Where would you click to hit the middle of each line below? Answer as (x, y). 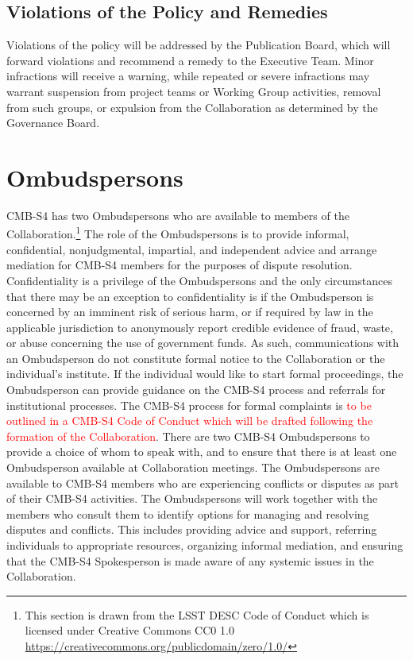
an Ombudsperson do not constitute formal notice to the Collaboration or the (196, 358)
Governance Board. (53, 123)
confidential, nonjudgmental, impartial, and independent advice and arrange (192, 249)
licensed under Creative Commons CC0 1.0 (129, 630)
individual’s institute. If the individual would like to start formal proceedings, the (205, 374)
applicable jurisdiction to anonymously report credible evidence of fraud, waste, (200, 327)
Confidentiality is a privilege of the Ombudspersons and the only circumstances (199, 280)
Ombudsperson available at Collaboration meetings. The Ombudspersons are (193, 467)
